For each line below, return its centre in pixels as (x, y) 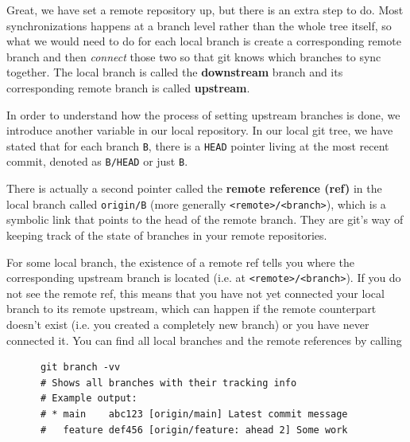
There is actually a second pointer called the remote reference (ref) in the (194, 188)
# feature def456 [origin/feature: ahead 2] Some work (194, 430)
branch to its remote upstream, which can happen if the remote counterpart (191, 309)
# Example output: (89, 399)
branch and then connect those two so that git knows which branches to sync (194, 56)
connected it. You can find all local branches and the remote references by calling (204, 340)
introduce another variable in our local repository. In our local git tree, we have (200, 130)
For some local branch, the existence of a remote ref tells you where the (181, 262)
